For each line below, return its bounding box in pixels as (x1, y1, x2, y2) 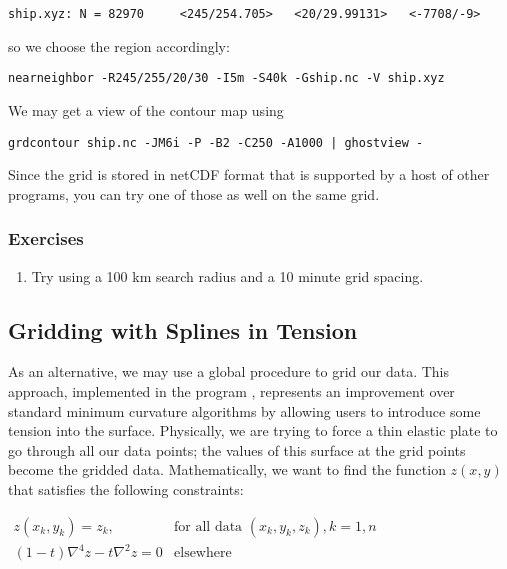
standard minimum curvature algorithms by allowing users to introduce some (8, 400, 481, 421)
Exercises (8, 226, 84, 251)
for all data (174, 519, 243, 534)
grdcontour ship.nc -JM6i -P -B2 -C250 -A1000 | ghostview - (8, 135, 424, 150)
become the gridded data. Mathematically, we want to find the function (8, 459, 446, 480)
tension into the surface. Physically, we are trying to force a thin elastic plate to (8, 420, 498, 441)
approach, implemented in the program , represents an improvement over (8, 380, 455, 401)
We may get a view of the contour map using (8, 99, 284, 120)
